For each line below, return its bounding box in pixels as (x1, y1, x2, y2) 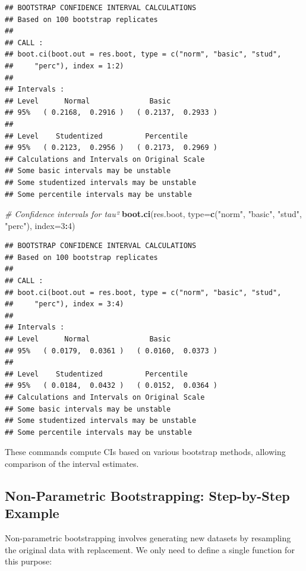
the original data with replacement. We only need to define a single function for (5, 543, 295, 556)
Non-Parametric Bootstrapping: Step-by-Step (5, 486, 290, 504)
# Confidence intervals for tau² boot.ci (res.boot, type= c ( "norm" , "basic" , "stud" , (5, 208, 302, 220)
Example (5, 504, 59, 522)
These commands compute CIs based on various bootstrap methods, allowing (5, 445, 286, 458)
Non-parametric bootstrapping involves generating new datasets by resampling (5, 532, 291, 544)
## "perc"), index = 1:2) (5, 61, 124, 70)
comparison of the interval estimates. (5, 457, 139, 469)
